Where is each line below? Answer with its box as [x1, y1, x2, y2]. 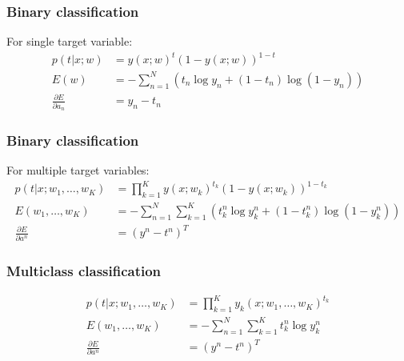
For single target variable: [6, 33, 133, 50]
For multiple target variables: [6, 162, 150, 178]
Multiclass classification [6, 260, 162, 280]
